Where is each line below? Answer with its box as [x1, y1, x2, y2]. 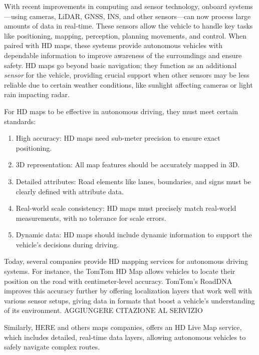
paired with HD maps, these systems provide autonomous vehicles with [4, 40, 222, 51]
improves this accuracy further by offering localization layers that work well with [4, 285, 252, 296]
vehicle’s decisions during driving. [16, 239, 119, 249]
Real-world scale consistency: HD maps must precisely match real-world [16, 203, 236, 213]
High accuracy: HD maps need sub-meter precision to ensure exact [16, 133, 220, 143]
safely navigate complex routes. [4, 341, 100, 352]
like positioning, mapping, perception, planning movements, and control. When [4, 30, 247, 41]
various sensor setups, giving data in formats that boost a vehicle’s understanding [4, 295, 255, 305]
